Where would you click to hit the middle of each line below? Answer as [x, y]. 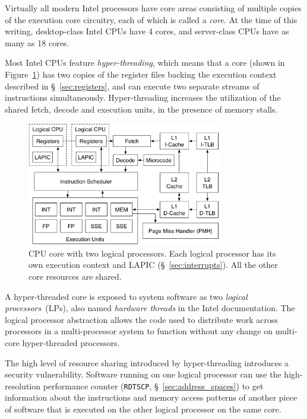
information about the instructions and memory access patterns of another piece [151, 397]
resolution [23, 386]
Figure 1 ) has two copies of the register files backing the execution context [141, 74]
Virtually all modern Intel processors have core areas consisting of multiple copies [153, 8]
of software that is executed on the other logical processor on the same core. [143, 409]
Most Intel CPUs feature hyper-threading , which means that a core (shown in [145, 63]
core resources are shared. [75, 276]
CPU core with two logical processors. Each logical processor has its [152, 253]
